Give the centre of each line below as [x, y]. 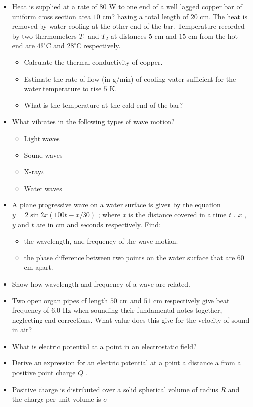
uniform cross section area [52, 16]
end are [23, 45]
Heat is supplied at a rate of [55, 6]
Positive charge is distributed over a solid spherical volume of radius [115, 389]
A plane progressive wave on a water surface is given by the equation [116, 205]
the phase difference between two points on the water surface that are [129, 257]
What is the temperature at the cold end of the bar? [104, 105]
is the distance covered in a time [178, 214]
